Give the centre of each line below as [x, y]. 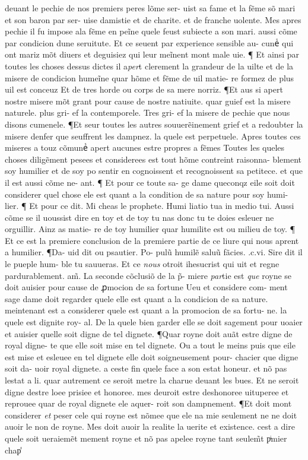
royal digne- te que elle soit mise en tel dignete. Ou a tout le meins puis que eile [150, 345]
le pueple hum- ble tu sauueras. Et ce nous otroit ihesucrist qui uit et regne [142, 264]
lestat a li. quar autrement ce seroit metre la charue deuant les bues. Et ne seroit [152, 380]
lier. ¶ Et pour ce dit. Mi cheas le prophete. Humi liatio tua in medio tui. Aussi [150, 206]
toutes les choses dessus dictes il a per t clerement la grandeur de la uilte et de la [149, 66]
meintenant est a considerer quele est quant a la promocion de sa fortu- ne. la [146, 310]
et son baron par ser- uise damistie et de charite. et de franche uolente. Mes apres [153, 19]
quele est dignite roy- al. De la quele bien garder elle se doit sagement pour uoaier [154, 322]
